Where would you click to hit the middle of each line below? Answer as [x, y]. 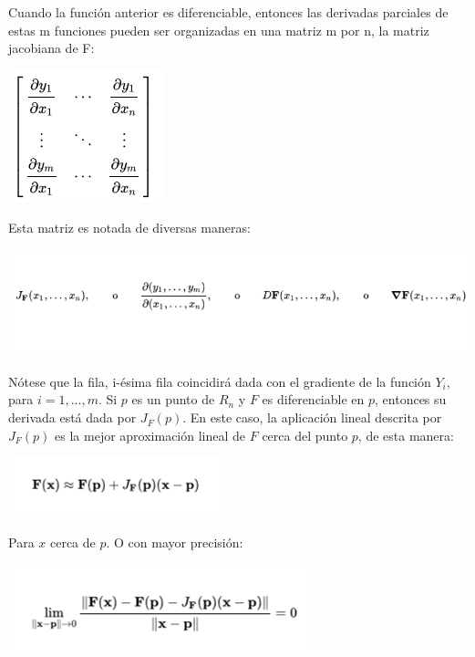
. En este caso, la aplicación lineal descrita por [312, 417]
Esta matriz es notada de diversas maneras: [129, 228]
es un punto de [173, 399]
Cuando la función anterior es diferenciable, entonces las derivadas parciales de [228, 12]
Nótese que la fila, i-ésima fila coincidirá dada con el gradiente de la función [220, 381]
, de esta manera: [406, 435]
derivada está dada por [72, 417]
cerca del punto [305, 435]
